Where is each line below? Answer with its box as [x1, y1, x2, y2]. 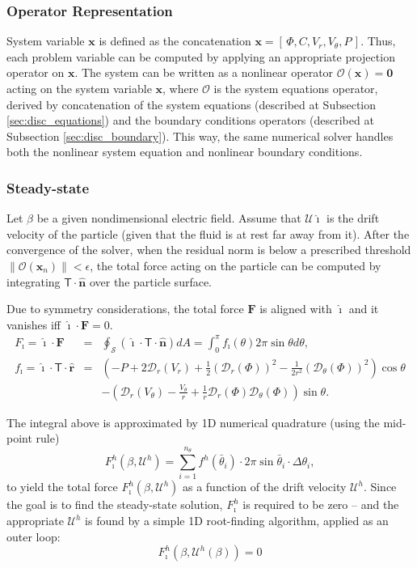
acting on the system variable [6, 80, 152, 96]
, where [162, 80, 199, 96]
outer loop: [6, 528, 61, 545]
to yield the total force [6, 478, 118, 495]
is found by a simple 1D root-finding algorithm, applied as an [85, 512, 389, 529]
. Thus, [360, 32, 396, 49]
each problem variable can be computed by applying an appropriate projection [6, 48, 395, 65]
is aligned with [259, 300, 332, 317]
